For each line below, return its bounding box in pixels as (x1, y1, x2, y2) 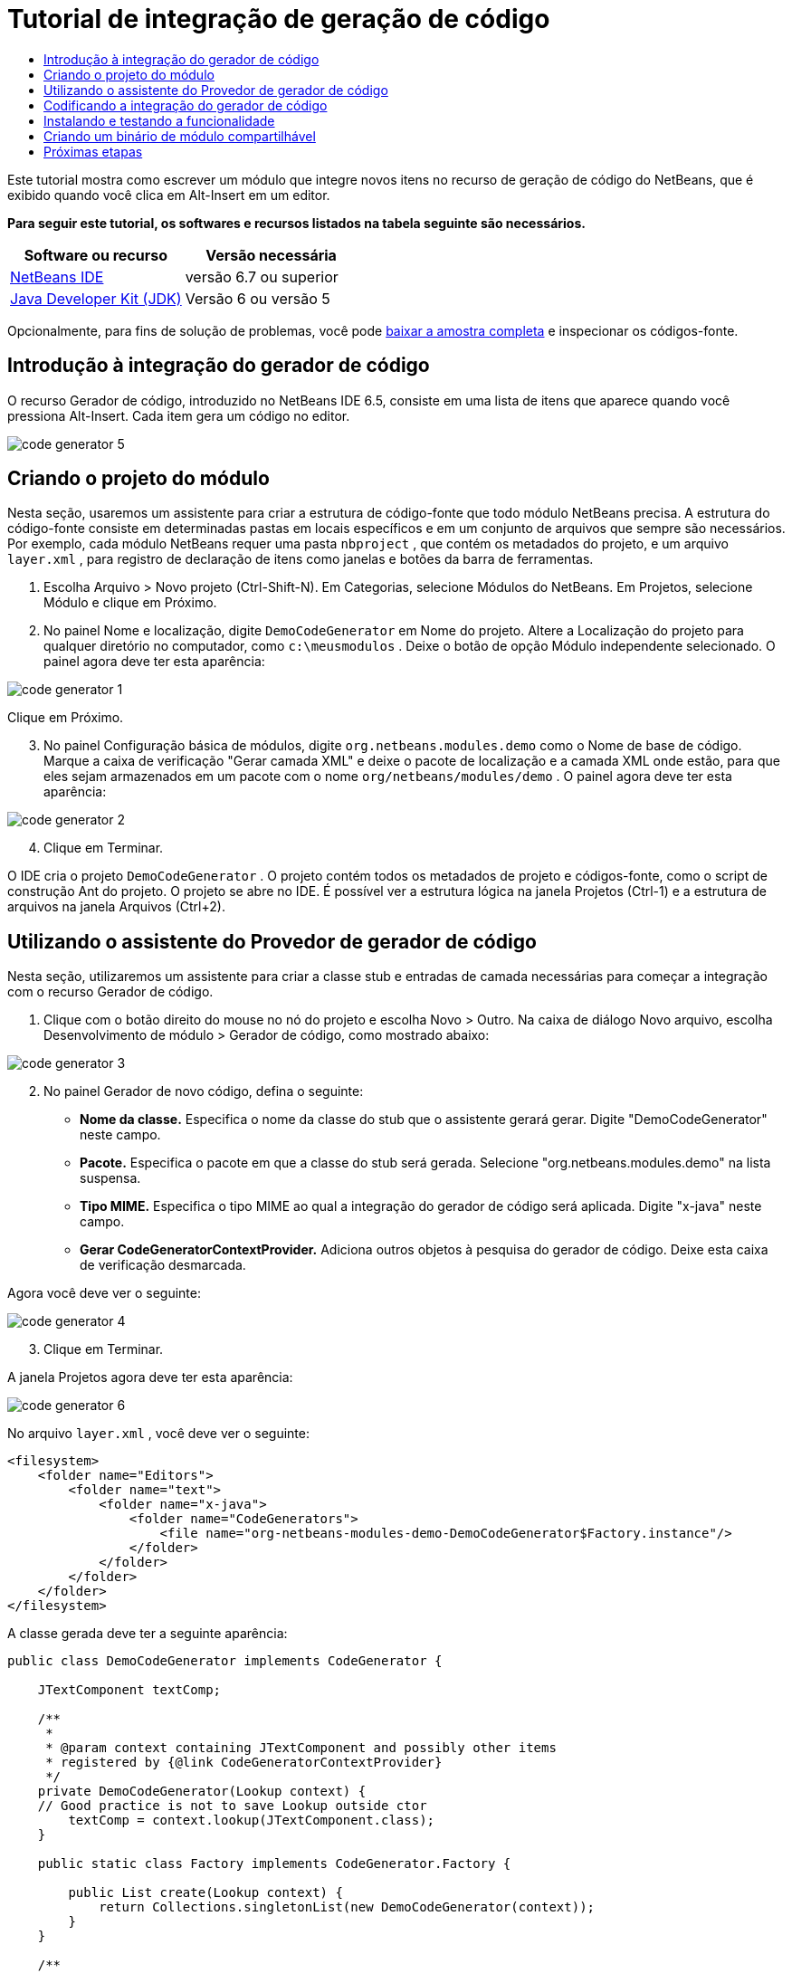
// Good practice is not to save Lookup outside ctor (37, 1798, 427, 1814)
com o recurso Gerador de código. (7, 984, 214, 1000)
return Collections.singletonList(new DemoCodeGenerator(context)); (99, 1900, 596, 1915)
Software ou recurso (24, 245, 168, 264)
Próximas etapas (43, 143, 143, 159)
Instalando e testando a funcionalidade (43, 112, 275, 129)
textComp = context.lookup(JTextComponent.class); (68, 1813, 435, 1828)
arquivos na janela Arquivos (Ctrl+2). (7, 899, 225, 915)
